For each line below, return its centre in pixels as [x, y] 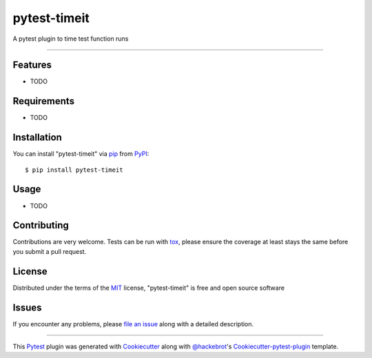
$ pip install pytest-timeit [74, 170]
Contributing [41, 225]
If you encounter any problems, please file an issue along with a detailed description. [133, 324]
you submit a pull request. [50, 251]
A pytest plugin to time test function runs [71, 39]
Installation [37, 138]
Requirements [44, 101]
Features [32, 65]
